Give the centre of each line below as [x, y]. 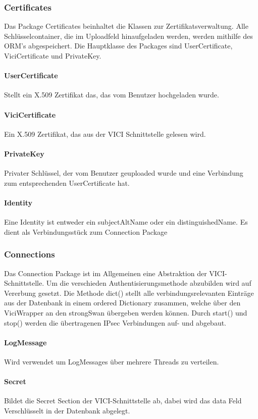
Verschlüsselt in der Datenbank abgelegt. [67, 410]
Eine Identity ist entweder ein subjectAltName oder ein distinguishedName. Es [126, 222]
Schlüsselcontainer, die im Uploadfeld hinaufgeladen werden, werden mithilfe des [128, 36]
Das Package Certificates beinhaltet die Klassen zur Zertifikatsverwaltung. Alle [126, 26]
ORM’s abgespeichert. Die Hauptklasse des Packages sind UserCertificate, [118, 46]
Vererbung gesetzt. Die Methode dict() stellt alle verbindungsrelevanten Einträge [129, 293]
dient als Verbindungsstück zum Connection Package [86, 231]
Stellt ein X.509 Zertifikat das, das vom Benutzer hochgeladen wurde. [112, 95]
